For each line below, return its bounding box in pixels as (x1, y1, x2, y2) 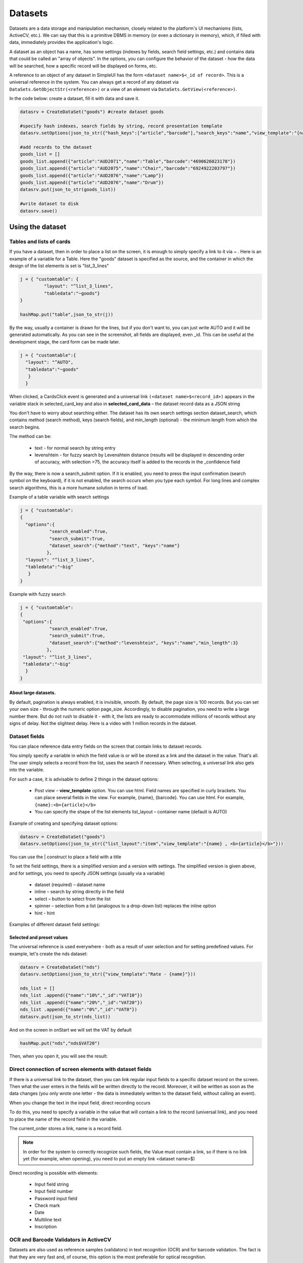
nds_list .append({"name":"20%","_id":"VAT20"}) (20, 999, 143, 1005)
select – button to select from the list (34, 896, 111, 902)
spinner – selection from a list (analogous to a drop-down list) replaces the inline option (34, 903, 217, 909)
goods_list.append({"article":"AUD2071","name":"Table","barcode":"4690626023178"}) (20, 158, 236, 164)
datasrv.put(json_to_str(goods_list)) (20, 187, 116, 192)
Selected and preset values (9, 935, 68, 941)
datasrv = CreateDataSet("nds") (20, 964, 100, 970)
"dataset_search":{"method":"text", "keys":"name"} (49, 543, 180, 548)
